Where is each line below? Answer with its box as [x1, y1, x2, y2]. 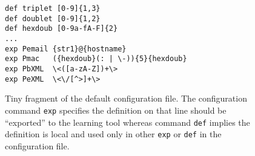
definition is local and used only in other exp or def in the [5, 128, 222, 140]
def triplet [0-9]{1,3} [5, 4, 101, 13]
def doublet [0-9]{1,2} [5, 14, 101, 23]
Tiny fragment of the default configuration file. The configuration [5, 92, 247, 105]
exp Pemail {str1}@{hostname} [5, 44, 127, 53]
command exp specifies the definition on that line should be [5, 103, 227, 116]
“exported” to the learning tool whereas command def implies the [5, 115, 250, 128]
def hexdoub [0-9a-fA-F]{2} [5, 24, 118, 33]
